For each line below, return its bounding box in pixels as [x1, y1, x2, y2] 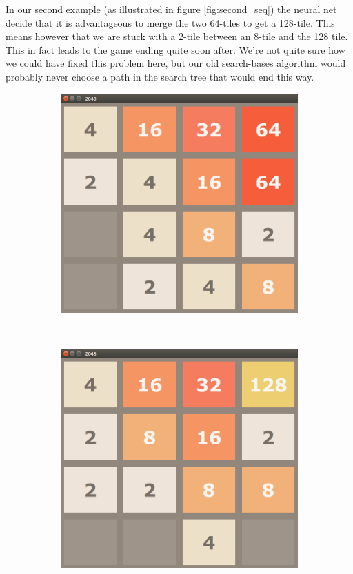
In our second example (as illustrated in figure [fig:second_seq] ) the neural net [6, 2, 337, 16]
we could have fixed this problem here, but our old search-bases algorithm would [6, 56, 346, 70]
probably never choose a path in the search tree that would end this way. [6, 69, 314, 83]
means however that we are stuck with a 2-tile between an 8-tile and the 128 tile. [6, 29, 348, 43]
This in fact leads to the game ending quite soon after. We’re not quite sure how [6, 42, 345, 57]
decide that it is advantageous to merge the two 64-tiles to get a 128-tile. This [6, 15, 335, 30]
